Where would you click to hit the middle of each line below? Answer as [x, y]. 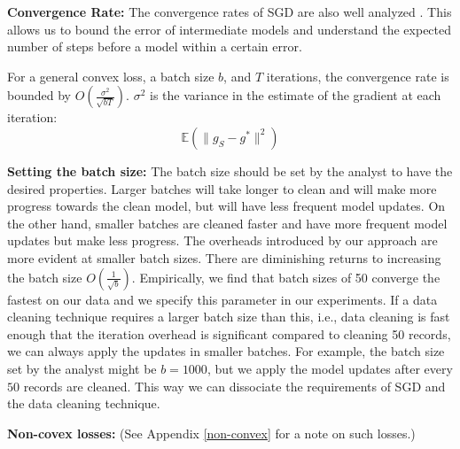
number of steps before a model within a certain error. [155, 46]
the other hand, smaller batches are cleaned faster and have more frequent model [227, 223]
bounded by [39, 95]
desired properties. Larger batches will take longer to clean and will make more [222, 188]
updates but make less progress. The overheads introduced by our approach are [222, 240]
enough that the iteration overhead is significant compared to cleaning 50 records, [229, 333]
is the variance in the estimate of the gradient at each [295, 95]
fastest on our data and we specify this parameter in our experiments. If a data [222, 299]
